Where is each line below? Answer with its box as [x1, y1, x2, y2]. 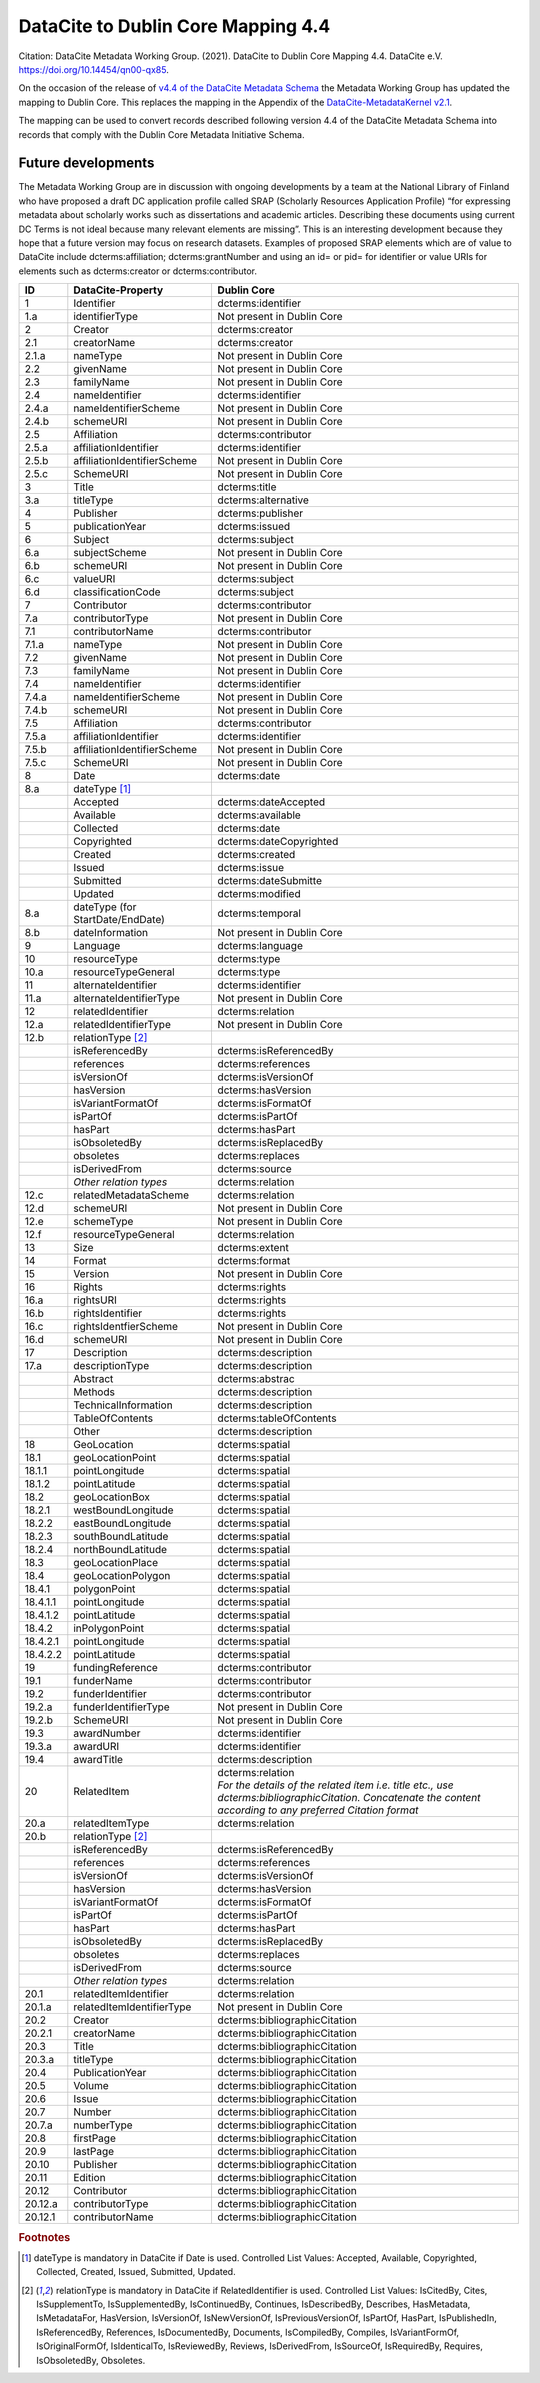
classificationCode [73, 585, 161, 599]
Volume [73, 2079, 109, 2093]
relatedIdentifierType [73, 1018, 172, 1032]
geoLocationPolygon [73, 1569, 171, 1583]
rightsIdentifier [73, 1306, 143, 1320]
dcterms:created [217, 848, 296, 862]
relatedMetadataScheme [73, 1188, 190, 1202]
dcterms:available [217, 808, 302, 822]
